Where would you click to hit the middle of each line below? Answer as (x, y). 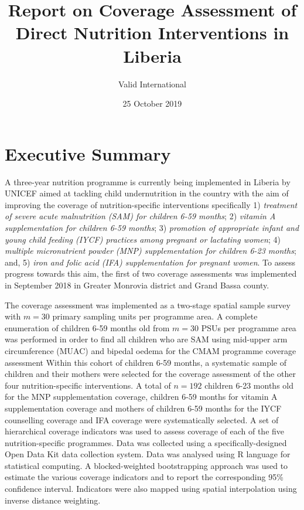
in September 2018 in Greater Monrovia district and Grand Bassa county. (137, 285)
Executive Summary (88, 153)
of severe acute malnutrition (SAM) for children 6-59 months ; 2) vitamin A (140, 216)
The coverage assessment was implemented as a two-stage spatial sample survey (148, 305)
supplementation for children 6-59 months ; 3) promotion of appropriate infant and (152, 227)
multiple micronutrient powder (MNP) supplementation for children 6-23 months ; (151, 251)
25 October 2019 (152, 103)
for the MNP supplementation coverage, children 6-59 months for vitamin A (141, 397)
